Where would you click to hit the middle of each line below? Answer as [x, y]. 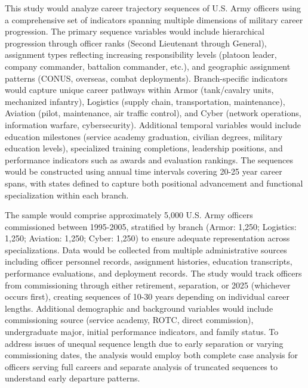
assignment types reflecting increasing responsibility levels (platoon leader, [141, 55]
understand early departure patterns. [73, 378]
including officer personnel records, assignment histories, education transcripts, [149, 261]
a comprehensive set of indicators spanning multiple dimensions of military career [154, 19]
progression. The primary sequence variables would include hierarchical [135, 31]
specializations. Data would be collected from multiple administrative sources [146, 249]
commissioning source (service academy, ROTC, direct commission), [129, 320]
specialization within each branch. [67, 195]
